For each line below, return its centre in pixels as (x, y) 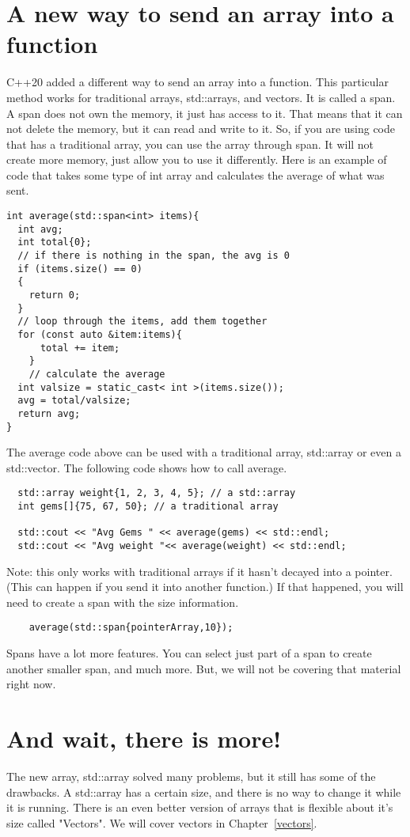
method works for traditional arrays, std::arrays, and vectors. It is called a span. (201, 97)
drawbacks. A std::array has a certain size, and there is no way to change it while (204, 792)
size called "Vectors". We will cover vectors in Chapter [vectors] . (162, 822)
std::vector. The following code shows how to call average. (147, 467)
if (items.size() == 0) (80, 269)
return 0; (55, 295)
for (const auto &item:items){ (100, 334)
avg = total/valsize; (74, 401)
